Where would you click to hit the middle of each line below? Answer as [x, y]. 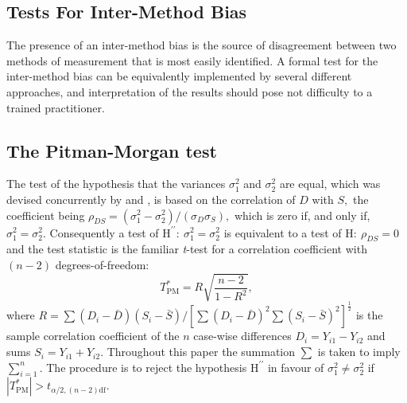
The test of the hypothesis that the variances [116, 184]
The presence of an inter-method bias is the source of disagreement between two [202, 45]
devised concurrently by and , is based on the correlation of [151, 199]
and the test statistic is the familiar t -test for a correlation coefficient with [187, 249]
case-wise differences [242, 336]
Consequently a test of [104, 232]
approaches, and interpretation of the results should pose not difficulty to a [190, 91]
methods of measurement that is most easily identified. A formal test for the [192, 60]
